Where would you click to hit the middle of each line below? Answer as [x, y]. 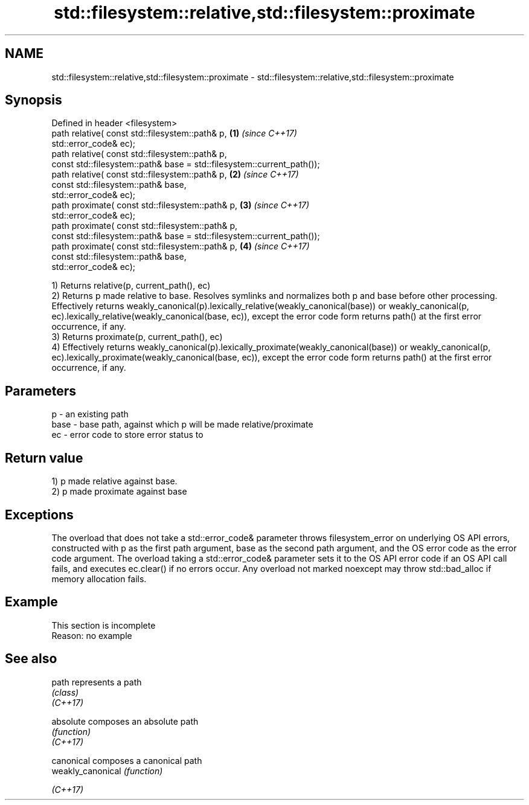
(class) [65, 692]
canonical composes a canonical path [127, 760]
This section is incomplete [104, 625]
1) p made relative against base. [114, 481]
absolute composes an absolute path [125, 721]
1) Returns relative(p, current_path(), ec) [131, 286]
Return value [44, 458]
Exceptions [39, 515]
